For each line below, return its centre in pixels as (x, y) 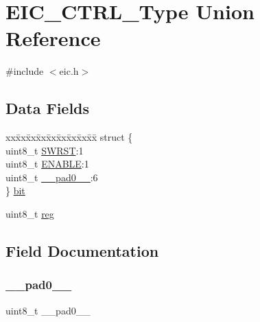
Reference (53, 38)
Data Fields (48, 108)
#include (25, 71)
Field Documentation (82, 251)
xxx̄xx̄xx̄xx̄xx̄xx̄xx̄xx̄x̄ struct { (69, 137)
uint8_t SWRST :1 (45, 150)
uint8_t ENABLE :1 (47, 164)
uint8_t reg (30, 214)
